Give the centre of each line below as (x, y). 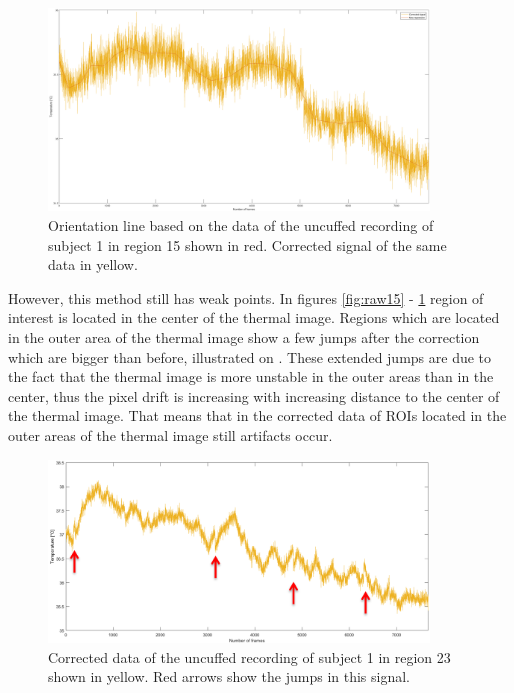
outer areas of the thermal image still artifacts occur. (170, 434)
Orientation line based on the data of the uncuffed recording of (241, 225)
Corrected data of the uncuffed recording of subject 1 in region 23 (249, 656)
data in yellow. (93, 264)
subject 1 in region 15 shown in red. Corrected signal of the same (247, 244)
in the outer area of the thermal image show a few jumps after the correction (244, 337)
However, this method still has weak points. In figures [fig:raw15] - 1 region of (246, 297)
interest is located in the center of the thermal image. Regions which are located (254, 317)
